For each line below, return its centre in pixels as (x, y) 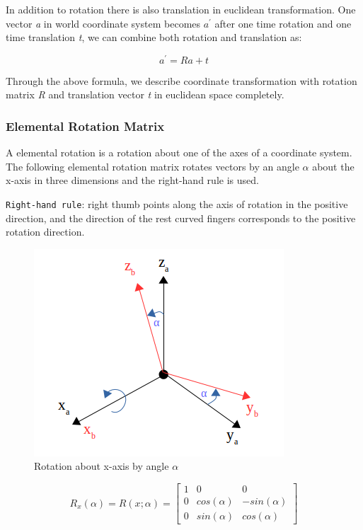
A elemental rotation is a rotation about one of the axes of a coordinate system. (179, 152)
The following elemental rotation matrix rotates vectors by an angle (152, 166)
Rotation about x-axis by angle (102, 466)
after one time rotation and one (283, 23)
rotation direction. (45, 232)
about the (333, 166)
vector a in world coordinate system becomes (103, 23)
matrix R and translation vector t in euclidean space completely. (145, 94)
